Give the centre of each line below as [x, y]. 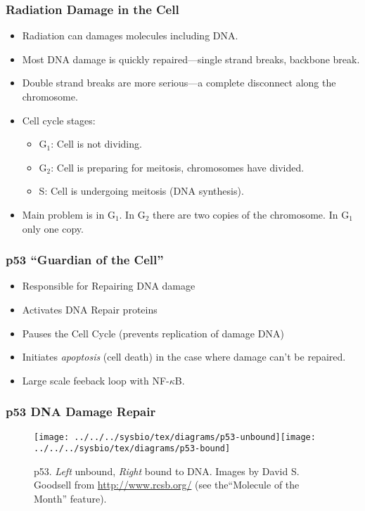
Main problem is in [63, 214]
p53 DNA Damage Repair [81, 412]
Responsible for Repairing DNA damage [109, 286]
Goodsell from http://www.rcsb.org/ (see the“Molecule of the [167, 485]
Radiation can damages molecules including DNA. [130, 35]
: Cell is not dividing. [96, 144]
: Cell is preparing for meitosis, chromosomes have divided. [178, 167]
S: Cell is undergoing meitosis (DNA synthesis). [141, 191]
